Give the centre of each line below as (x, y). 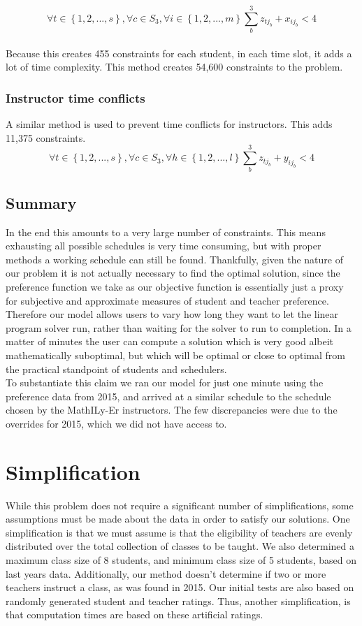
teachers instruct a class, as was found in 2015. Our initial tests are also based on (180, 587)
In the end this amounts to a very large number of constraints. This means (166, 232)
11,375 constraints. (46, 137)
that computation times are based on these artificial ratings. (135, 614)
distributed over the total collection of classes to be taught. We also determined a (180, 546)
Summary (41, 202)
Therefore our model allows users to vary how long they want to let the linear (172, 314)
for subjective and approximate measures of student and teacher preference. (167, 300)
